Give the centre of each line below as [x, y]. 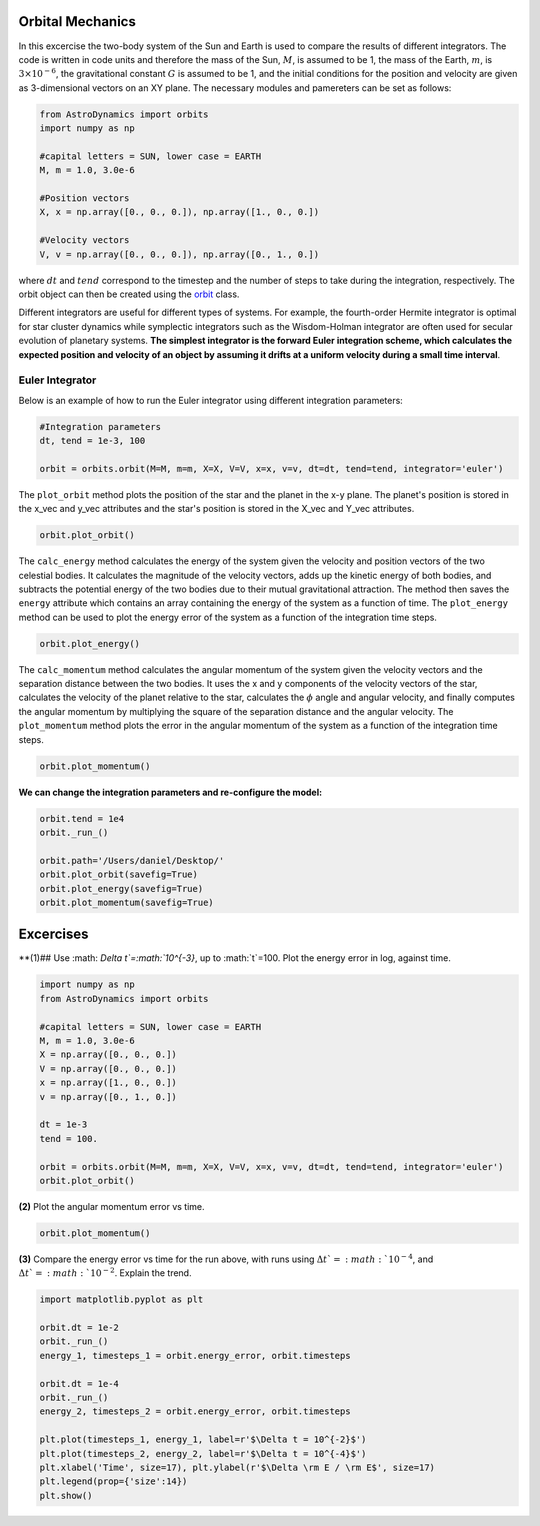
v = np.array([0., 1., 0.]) [108, 1096]
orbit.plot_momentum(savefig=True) [126, 902]
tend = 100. [69, 1138]
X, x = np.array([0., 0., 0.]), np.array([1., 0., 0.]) [179, 212]
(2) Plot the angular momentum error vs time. [111, 1206]
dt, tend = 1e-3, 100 [92, 441]
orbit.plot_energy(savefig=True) [121, 888]
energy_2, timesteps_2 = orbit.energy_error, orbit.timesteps [195, 1411]
